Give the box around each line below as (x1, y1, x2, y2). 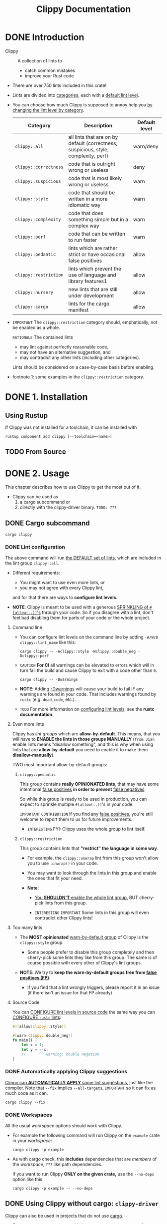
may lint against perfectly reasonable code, (19, 343, 109, 350)
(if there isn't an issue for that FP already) (27, 990, 113, 996)
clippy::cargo (14, 304, 49, 309)
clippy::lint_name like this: (19, 639, 76, 645)
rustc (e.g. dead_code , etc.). (19, 696, 76, 702)
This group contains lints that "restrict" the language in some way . (19, 845, 159, 852)
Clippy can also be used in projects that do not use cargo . (5, 1213, 123, 1219)
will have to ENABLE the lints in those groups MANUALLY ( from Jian (12, 736, 155, 742)
